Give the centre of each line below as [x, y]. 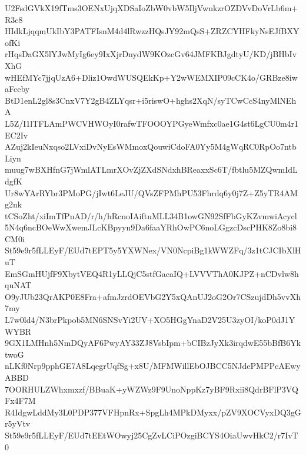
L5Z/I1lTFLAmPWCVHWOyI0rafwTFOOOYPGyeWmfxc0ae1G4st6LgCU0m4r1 [152, 123]
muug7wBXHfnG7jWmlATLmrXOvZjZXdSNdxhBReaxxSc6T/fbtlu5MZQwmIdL [151, 169]
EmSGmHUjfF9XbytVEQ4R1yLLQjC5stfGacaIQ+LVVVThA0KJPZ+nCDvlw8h [152, 273]
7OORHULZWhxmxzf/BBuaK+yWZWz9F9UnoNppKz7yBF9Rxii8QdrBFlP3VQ [152, 389]
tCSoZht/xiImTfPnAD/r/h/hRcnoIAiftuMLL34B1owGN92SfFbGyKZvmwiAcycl [151, 215]
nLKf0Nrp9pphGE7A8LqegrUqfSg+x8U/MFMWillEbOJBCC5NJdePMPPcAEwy [153, 366]
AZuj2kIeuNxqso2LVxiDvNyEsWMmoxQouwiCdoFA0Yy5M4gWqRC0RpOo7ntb [151, 146]
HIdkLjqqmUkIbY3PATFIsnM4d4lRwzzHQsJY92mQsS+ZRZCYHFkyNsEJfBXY [152, 31]
